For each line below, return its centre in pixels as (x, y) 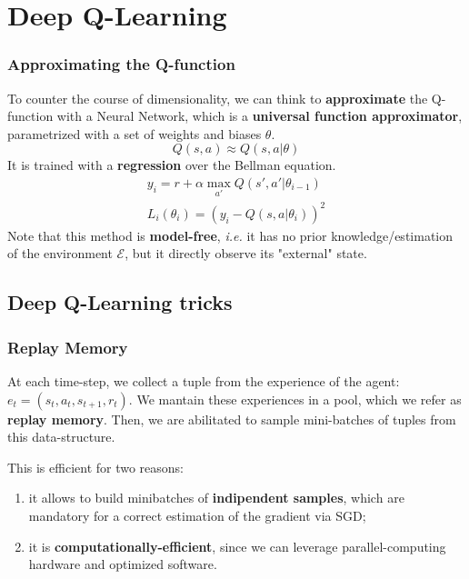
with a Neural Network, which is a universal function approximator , (259, 116)
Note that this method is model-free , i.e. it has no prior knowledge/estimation (230, 235)
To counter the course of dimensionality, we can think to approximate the (218, 98)
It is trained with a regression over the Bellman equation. (172, 165)
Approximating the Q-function (121, 64)
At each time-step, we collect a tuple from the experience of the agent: (204, 380)
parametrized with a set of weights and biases (135, 133)
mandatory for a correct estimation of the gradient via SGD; (197, 515)
